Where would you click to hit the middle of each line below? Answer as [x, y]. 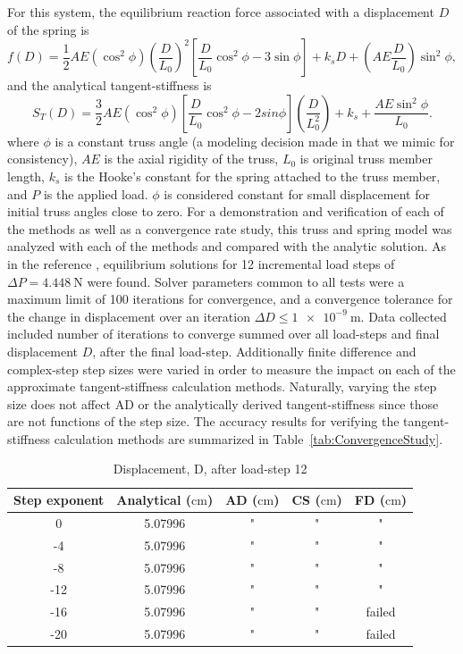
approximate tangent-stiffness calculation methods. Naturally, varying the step [222, 386]
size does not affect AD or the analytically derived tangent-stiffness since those [223, 403]
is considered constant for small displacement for [297, 193]
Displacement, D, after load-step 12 [210, 469]
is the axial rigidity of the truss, [191, 159]
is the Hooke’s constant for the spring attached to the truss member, [253, 176]
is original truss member [366, 159]
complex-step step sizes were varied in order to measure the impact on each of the [231, 369]
